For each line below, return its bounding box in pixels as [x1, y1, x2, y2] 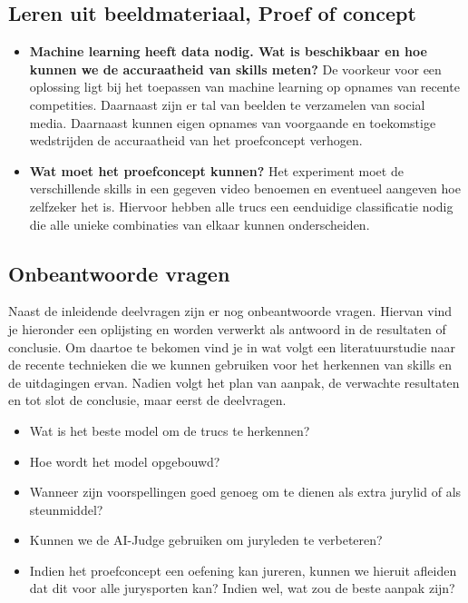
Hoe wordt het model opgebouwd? [29, 451, 220, 470]
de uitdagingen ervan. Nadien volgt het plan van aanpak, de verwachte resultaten [8, 372, 460, 391]
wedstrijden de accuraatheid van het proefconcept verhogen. [29, 131, 363, 150]
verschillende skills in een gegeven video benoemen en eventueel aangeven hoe [29, 179, 461, 198]
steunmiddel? [29, 499, 103, 519]
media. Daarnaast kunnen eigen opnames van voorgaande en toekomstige [29, 113, 436, 132]
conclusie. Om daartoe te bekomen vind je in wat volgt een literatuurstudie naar [8, 337, 456, 356]
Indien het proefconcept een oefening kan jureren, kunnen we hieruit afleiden [29, 560, 457, 579]
